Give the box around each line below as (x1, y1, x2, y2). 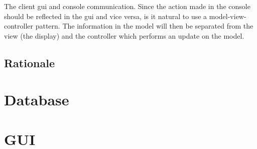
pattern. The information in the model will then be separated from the (35, 21, 253, 31)
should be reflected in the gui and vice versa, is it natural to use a (4, 11, 207, 21)
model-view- (209, 11, 246, 21)
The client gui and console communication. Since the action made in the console (4, 1, 250, 11)
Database (4, 89, 69, 110)
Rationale (4, 55, 55, 70)
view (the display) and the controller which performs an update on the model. (4, 30, 244, 41)
